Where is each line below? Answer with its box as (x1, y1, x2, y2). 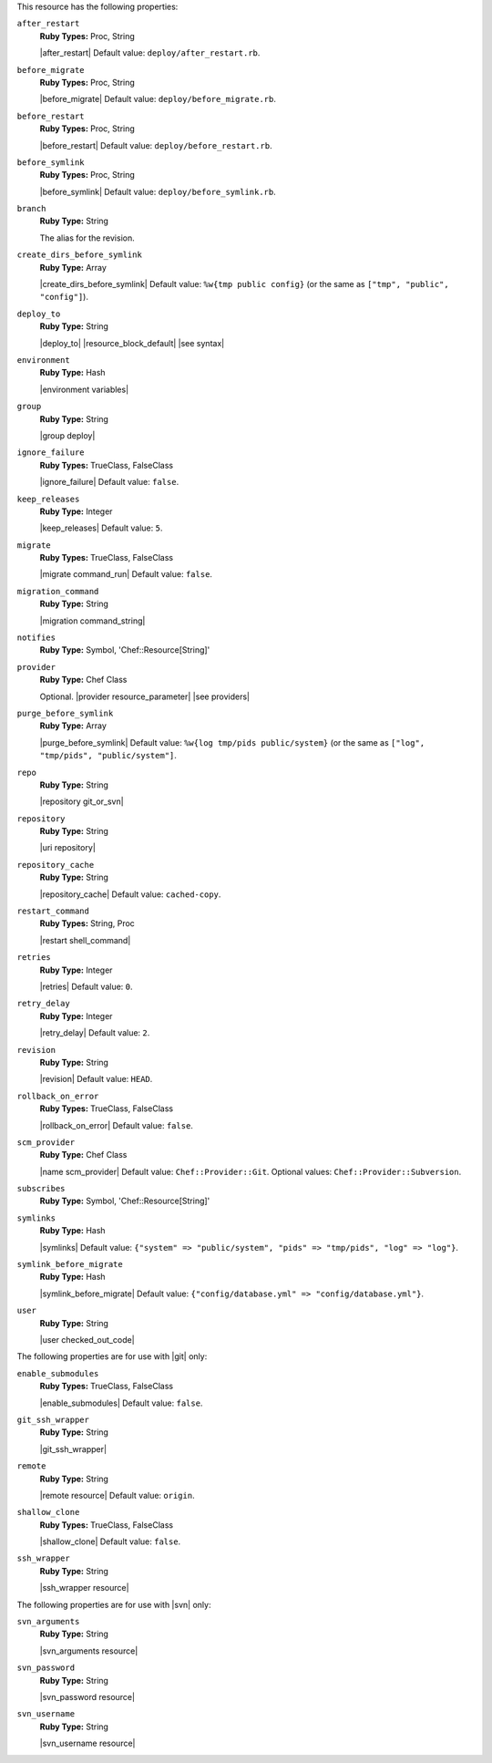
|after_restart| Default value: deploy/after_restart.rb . (39, 47, 261, 58)
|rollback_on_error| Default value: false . (39, 1119, 193, 1130)
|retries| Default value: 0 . (39, 981, 133, 992)
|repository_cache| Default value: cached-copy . (39, 889, 221, 900)
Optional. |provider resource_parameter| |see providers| (39, 691, 251, 702)
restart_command (16, 906, 90, 916)
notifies (16, 633, 56, 643)
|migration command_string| (39, 615, 146, 626)
